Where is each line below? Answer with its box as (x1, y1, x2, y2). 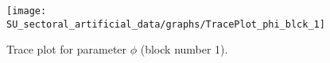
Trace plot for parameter (6, 41, 127, 57)
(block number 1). (140, 41, 228, 57)
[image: (6, 6, 47, 17)
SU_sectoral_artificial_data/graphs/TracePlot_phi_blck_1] (6, 18, 325, 30)
